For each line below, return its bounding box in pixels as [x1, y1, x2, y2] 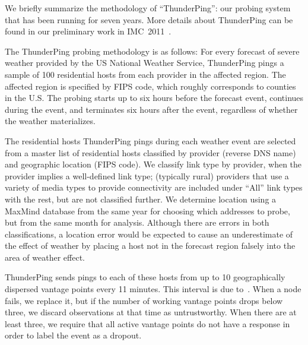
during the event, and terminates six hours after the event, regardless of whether [5, 103, 298, 115]
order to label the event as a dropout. [5, 329, 142, 341]
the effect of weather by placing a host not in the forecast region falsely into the [5, 239, 296, 252]
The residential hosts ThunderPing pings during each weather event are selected [5, 134, 296, 147]
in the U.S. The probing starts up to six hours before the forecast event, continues [5, 91, 304, 104]
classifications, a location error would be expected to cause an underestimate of [5, 227, 293, 240]
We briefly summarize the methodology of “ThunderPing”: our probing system [5, 2, 291, 14]
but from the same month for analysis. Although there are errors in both [5, 216, 269, 229]
